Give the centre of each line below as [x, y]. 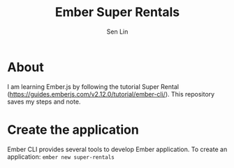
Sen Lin [117, 31]
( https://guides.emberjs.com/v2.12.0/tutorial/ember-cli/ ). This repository [111, 94]
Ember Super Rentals [117, 12]
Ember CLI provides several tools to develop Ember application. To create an [117, 149]
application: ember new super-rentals [61, 156]
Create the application [73, 129]
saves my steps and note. [44, 101]
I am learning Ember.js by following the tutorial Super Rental [93, 86]
